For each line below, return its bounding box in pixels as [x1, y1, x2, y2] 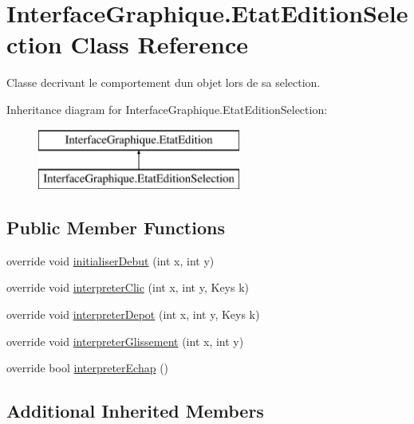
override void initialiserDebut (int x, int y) [6, 252, 215, 269]
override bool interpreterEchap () [6, 359, 169, 376]
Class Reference [70, 28, 248, 61]
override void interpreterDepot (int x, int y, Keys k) [6, 306, 260, 323]
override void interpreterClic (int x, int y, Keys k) [6, 279, 250, 296]
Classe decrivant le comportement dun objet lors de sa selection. [6, 74, 321, 91]
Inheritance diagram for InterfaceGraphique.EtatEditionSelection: [6, 100, 328, 117]
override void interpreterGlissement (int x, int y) [6, 332, 244, 349]
